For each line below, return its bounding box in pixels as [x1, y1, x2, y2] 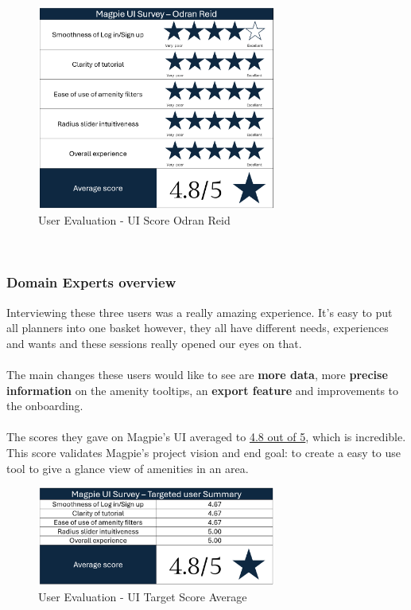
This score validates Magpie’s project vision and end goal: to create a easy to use [6, 444, 401, 460]
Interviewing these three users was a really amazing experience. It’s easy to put [6, 303, 393, 320]
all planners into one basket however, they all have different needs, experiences [6, 319, 389, 336]
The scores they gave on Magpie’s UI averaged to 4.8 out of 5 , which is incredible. [6, 428, 406, 445]
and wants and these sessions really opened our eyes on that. [6, 334, 302, 351]
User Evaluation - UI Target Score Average [38, 588, 247, 604]
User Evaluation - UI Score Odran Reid [38, 212, 231, 229]
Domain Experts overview [6, 272, 176, 292]
